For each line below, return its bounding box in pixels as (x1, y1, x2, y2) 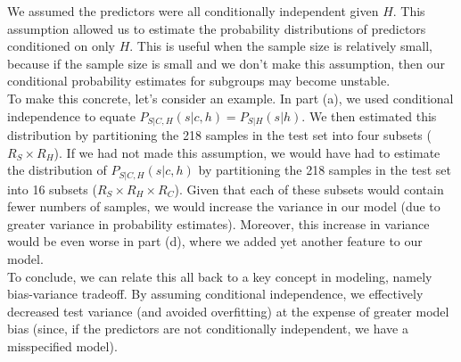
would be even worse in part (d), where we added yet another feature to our (7, 232, 423, 251)
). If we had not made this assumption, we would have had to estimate (54, 143, 440, 161)
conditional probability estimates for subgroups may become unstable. (7, 71, 391, 90)
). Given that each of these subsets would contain (174, 179, 444, 198)
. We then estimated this (301, 106, 437, 125)
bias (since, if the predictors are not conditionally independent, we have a (7, 319, 408, 338)
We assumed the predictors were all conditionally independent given (7, 2, 379, 20)
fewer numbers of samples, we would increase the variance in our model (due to (7, 197, 440, 216)
